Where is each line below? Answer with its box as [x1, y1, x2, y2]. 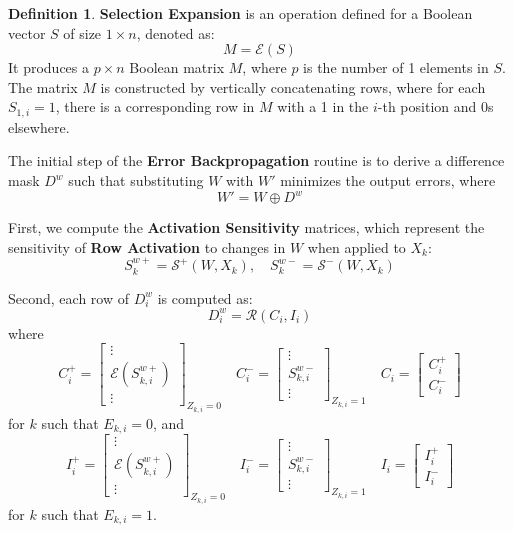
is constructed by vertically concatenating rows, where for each [100, 76, 486, 97]
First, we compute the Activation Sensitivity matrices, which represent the [8, 217, 485, 238]
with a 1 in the [277, 96, 369, 117]
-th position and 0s [377, 96, 494, 117]
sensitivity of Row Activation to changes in [8, 236, 286, 257]
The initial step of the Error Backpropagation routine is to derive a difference [8, 150, 505, 171]
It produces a [8, 57, 90, 78]
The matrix [8, 76, 78, 97]
